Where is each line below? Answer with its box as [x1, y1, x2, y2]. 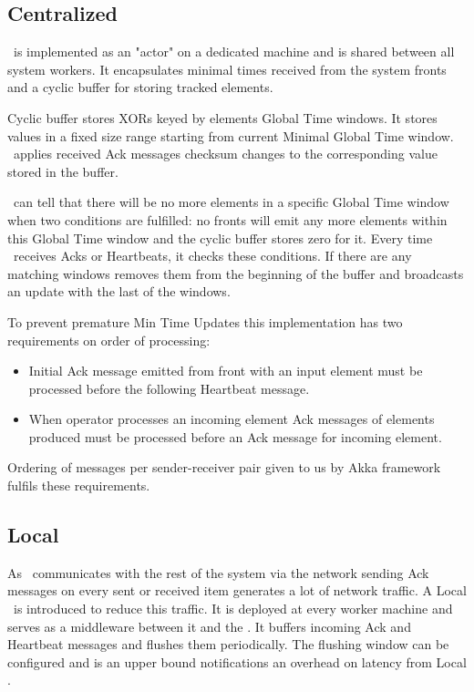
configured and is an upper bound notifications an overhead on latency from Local [7, 652, 467, 671]
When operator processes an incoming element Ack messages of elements [28, 409, 435, 429]
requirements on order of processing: [7, 330, 211, 349]
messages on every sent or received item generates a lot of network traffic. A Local [7, 581, 467, 600]
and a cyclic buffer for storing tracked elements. [7, 77, 273, 97]
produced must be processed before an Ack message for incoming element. [28, 427, 442, 446]
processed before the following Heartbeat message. [28, 378, 310, 398]
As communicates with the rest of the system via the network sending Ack [7, 563, 429, 582]
